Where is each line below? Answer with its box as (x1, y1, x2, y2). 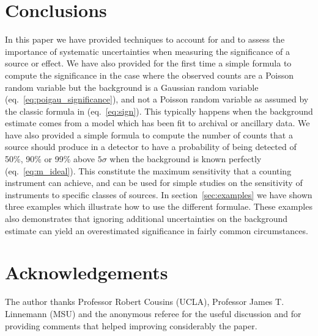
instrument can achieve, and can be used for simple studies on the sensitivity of (5, 176, 303, 189)
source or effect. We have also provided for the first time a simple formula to (5, 57, 292, 70)
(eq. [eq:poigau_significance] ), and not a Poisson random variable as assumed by (5, 93, 309, 105)
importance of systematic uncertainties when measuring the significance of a (5, 45, 290, 57)
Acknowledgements (5, 260, 168, 285)
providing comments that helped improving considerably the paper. (5, 319, 257, 332)
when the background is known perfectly (109, 152, 262, 165)
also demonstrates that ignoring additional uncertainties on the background (5, 212, 288, 225)
